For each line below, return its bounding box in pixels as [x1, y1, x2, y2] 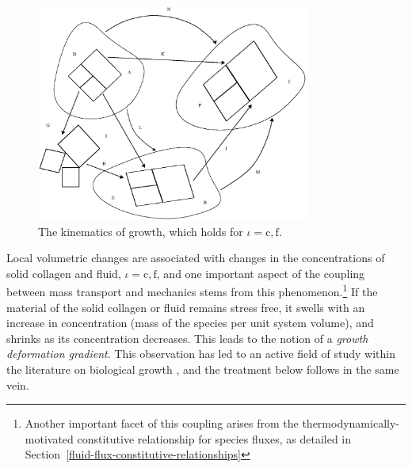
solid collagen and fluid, [6, 264, 121, 281]
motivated [25, 430, 74, 447]
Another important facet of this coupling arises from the [25, 415, 299, 432]
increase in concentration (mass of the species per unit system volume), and [6, 314, 374, 331]
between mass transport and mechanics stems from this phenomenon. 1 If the [6, 281, 378, 299]
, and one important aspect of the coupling [156, 264, 365, 281]
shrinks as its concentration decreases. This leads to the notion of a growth [6, 329, 368, 346]
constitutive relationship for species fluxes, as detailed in [77, 430, 352, 447]
